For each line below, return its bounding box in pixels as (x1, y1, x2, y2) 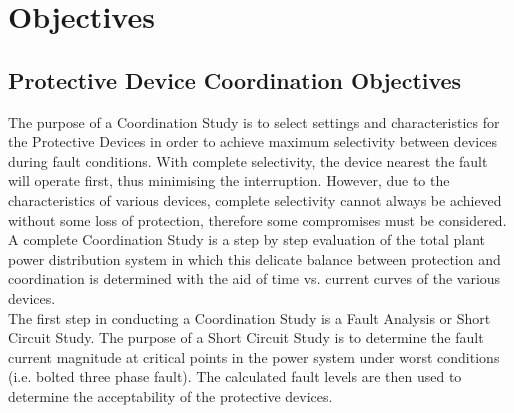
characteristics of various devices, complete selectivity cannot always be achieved (8, 189, 502, 210)
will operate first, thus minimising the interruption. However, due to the (8, 170, 450, 191)
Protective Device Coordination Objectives (8, 64, 462, 95)
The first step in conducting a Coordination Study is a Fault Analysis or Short (8, 307, 491, 328)
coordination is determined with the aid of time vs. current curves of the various (8, 268, 501, 289)
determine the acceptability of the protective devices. (8, 385, 333, 406)
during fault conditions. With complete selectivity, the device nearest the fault (8, 150, 488, 171)
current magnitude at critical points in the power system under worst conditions (8, 346, 500, 367)
